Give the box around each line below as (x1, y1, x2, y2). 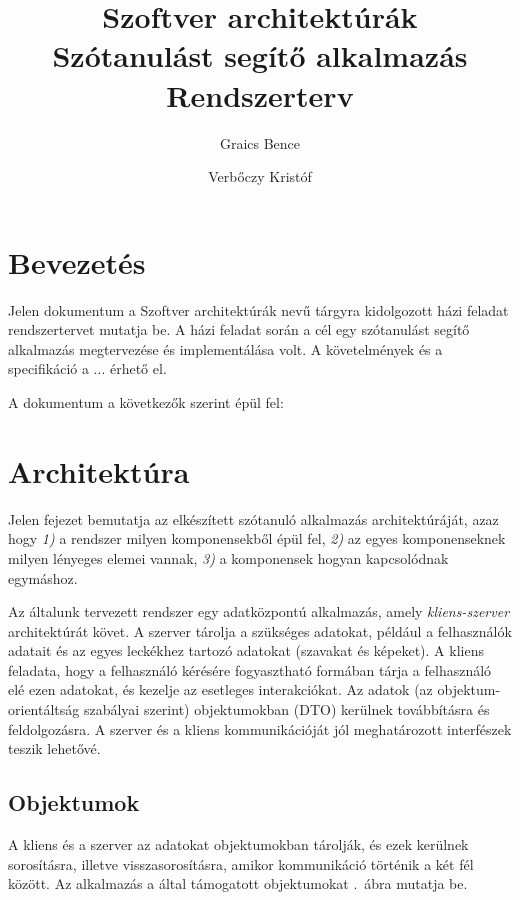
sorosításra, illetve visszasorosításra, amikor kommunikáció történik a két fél (8, 853, 474, 874)
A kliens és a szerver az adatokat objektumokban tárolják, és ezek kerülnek (8, 834, 469, 855)
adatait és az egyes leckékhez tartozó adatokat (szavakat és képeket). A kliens (8, 640, 484, 661)
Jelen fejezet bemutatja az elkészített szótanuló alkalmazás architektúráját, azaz (8, 508, 499, 529)
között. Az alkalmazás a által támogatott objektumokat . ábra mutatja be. (8, 873, 468, 894)
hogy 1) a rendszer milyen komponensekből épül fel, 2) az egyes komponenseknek (8, 528, 506, 549)
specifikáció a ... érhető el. (8, 358, 167, 379)
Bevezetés (8, 241, 146, 282)
